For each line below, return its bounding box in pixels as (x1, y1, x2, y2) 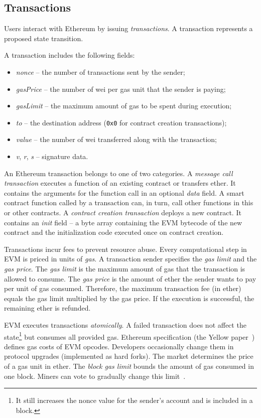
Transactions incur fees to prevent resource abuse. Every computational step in (4, 243, 247, 254)
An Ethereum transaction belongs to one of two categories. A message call (4, 168, 233, 178)
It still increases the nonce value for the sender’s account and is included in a (16, 395, 253, 405)
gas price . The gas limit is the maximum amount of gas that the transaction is (4, 263, 245, 273)
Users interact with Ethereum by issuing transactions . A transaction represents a (4, 23, 253, 34)
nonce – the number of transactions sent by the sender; (16, 66, 185, 77)
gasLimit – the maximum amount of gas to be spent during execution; (16, 100, 232, 111)
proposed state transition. (4, 33, 83, 43)
